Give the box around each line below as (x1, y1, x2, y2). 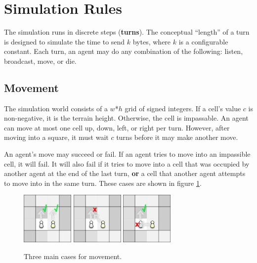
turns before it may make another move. (116, 132, 238, 142)
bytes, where (132, 36, 171, 46)
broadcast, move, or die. (4, 55, 77, 66)
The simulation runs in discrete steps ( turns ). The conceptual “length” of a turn (4, 27, 250, 37)
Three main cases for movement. (24, 251, 122, 262)
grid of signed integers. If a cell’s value (125, 103, 241, 113)
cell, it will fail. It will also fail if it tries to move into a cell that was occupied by (4, 158, 250, 169)
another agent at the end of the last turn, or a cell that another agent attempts (4, 168, 246, 178)
